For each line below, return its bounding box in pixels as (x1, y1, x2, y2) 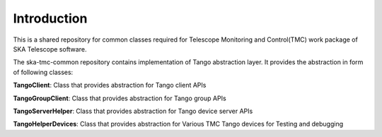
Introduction (13, 11, 88, 26)
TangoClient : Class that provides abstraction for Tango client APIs (13, 81, 207, 90)
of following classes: (13, 68, 74, 76)
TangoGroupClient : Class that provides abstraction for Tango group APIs (13, 94, 226, 102)
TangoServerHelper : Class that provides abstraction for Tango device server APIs (13, 107, 253, 115)
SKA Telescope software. (13, 44, 87, 53)
